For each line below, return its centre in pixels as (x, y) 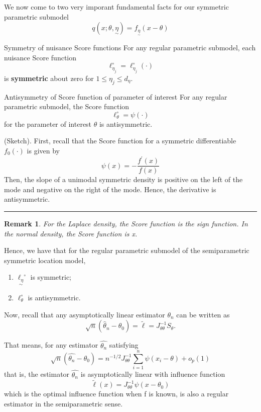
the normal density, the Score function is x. (71, 233)
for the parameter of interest (48, 123)
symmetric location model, (45, 260)
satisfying (124, 345)
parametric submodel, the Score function (67, 106)
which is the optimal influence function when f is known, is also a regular (116, 394)
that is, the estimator (37, 374)
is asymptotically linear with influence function (153, 374)
